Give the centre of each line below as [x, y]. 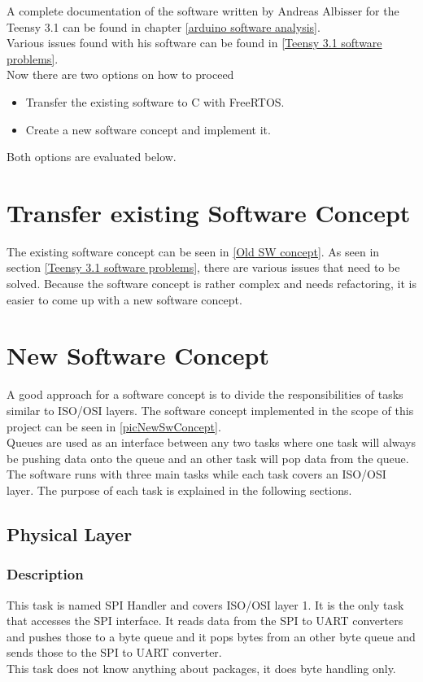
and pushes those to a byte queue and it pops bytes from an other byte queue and [211, 636]
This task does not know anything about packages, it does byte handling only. [201, 668]
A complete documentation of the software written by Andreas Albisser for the [203, 11]
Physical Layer [70, 533]
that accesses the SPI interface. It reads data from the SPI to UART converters [205, 621]
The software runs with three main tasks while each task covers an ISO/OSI [196, 474]
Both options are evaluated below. [92, 157]
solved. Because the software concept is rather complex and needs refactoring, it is [212, 284]
